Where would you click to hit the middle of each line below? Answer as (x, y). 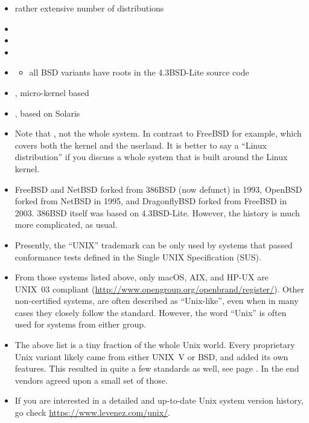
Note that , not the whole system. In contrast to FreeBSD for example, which (158, 133)
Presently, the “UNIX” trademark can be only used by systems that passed (154, 244)
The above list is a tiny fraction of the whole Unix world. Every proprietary (155, 345)
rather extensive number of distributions (89, 8)
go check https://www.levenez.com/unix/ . (92, 412)
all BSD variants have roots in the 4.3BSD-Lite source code (139, 72)
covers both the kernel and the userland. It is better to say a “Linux (141, 145)
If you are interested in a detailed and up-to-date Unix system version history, (159, 400)
